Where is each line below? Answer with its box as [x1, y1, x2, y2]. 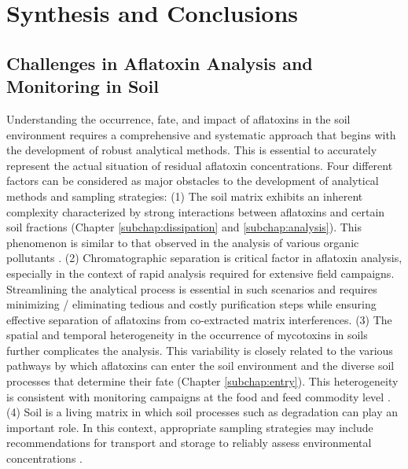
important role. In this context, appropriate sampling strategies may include [6, 419, 373, 435]
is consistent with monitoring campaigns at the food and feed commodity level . [6, 388, 391, 404]
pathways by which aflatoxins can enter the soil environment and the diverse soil [6, 357, 395, 374]
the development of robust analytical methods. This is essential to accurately [6, 142, 377, 158]
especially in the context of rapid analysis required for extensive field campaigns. [6, 264, 395, 281]
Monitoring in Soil [6, 74, 159, 98]
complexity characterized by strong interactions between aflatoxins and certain [6, 203, 385, 220]
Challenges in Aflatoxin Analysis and [6, 50, 313, 75]
